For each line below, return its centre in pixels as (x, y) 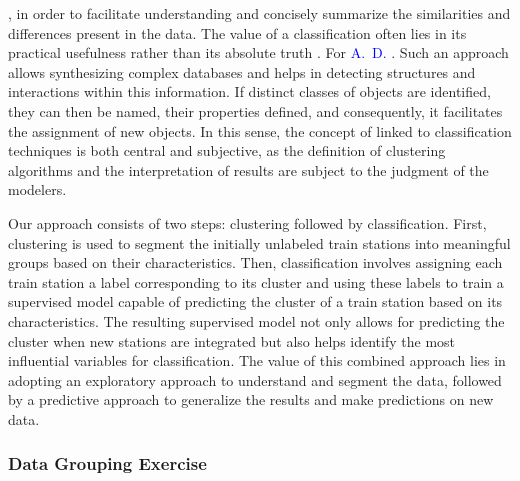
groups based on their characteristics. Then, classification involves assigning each (255, 262)
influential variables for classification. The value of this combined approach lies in (257, 360)
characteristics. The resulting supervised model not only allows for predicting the (256, 320)
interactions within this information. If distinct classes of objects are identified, (249, 91)
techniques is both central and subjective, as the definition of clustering (227, 150)
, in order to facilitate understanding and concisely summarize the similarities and (259, 13)
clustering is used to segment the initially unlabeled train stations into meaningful (259, 242)
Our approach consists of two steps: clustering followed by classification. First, (247, 222)
